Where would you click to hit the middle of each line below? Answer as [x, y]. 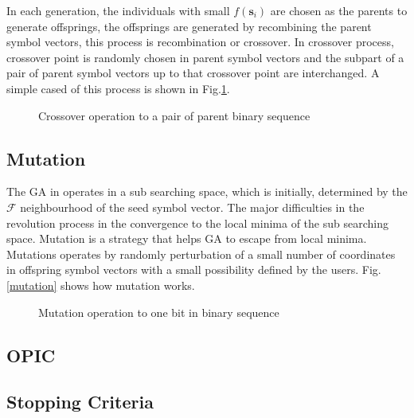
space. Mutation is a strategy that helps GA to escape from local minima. [187, 238]
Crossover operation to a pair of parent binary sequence [174, 115]
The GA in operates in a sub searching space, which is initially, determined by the [207, 191]
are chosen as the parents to [339, 10]
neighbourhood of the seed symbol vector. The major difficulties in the [192, 207]
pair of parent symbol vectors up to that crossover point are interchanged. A [193, 73]
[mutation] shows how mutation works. [101, 285]
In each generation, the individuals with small [118, 10]
